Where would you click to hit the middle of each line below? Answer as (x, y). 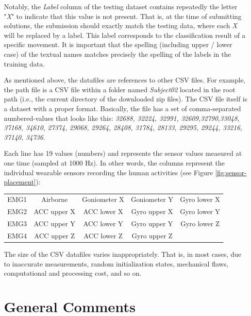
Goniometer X (103, 199)
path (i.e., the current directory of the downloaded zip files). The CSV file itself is (126, 99)
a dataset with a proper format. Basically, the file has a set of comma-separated (123, 108)
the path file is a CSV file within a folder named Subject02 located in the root (120, 89)
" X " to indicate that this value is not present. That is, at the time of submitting (123, 16)
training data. (25, 63)
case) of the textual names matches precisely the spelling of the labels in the (117, 54)
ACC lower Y (103, 224)
